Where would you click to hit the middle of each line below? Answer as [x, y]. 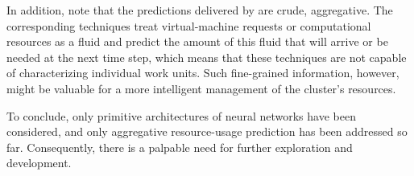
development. [39, 163]
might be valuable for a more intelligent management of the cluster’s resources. [201, 88]
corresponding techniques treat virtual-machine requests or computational [189, 25]
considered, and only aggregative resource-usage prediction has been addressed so [207, 131]
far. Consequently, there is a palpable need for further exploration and [180, 147]
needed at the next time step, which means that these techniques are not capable [207, 57]
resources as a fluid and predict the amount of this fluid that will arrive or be [197, 41]
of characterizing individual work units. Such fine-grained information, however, [203, 73]
